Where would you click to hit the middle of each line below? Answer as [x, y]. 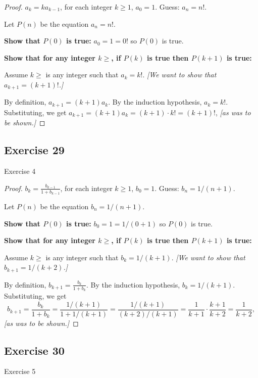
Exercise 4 [20, 171]
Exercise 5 [20, 371]
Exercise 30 [34, 350]
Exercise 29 [34, 150]
